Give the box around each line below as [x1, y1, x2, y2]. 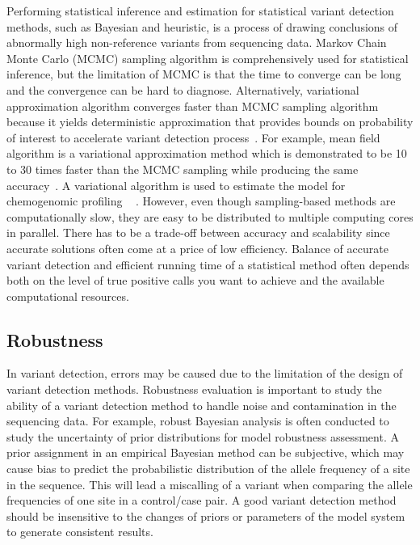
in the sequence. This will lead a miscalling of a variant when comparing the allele [6, 475, 413, 492]
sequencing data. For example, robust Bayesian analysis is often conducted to [6, 412, 389, 429]
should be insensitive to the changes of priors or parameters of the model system [6, 507, 405, 524]
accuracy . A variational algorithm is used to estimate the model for [6, 176, 346, 193]
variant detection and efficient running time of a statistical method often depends [6, 256, 409, 272]
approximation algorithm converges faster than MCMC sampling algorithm [6, 97, 379, 114]
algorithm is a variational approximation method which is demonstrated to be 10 [6, 145, 407, 162]
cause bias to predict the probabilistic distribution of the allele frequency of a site [6, 460, 410, 477]
